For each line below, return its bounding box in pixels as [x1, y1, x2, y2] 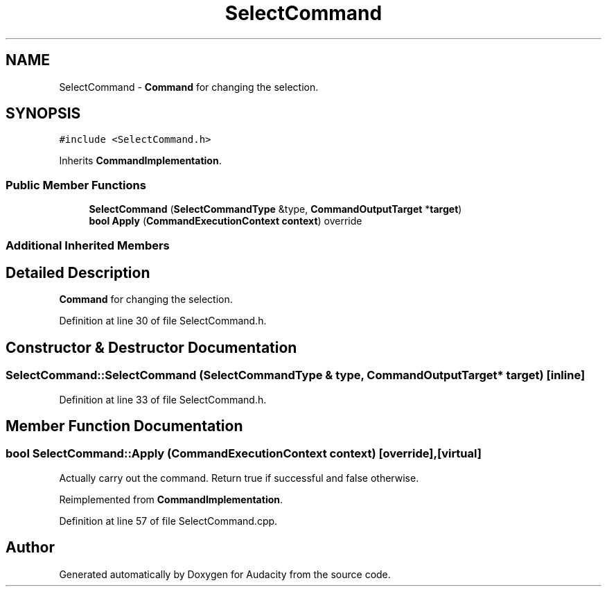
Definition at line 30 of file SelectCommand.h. [59, 315, 267, 327]
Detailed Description [6, 263, 150, 281]
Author [6, 539, 55, 557]
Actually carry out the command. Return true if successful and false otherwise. [59, 471, 419, 484]
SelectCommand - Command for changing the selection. [59, 80, 319, 93]
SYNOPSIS [6, 105, 81, 123]
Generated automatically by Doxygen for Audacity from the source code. [59, 568, 391, 580]
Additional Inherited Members [6, 238, 170, 252]
